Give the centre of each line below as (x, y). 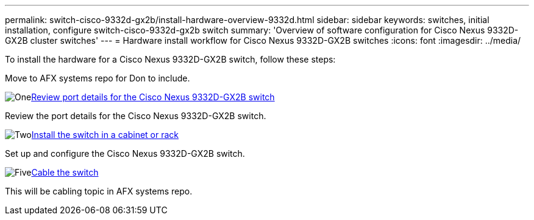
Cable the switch (65, 172)
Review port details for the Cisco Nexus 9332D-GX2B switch (153, 97)
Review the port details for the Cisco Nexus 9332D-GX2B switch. (136, 116)
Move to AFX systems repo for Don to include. (98, 78)
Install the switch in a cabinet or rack (105, 135)
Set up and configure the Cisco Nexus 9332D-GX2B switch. (125, 153)
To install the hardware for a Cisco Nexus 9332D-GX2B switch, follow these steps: (170, 59)
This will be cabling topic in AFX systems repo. (99, 191)
